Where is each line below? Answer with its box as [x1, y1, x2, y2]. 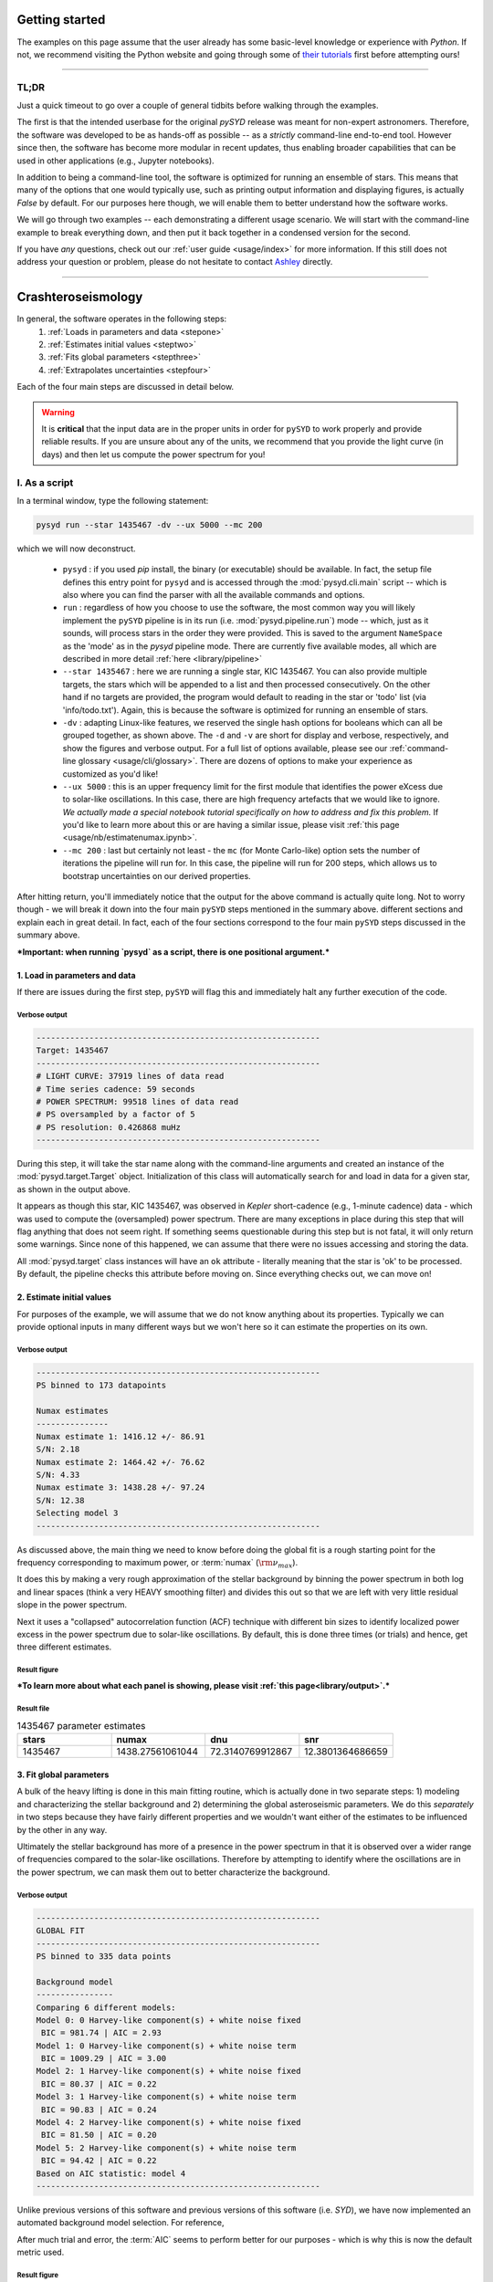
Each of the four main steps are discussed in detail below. [16, 382, 235, 393]
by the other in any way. [16, 1824, 108, 1835]
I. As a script [16, 476, 74, 488]
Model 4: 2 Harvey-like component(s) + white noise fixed [36, 2118, 301, 2128]
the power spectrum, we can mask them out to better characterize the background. [16, 1867, 330, 1878]
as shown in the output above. [16, 1183, 131, 1195]
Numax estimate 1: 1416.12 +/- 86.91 [36, 1431, 205, 1441]
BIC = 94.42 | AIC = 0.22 [41, 2155, 157, 2166]
